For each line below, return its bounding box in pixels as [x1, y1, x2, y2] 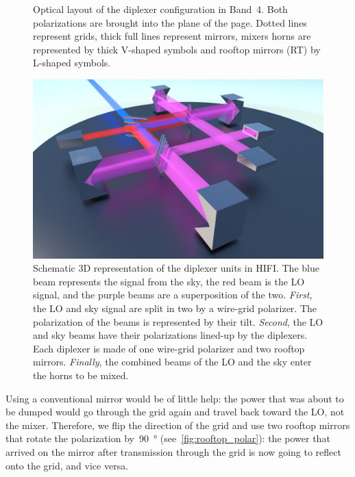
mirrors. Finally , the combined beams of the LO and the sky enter [33, 354, 312, 369]
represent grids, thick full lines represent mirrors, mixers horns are [33, 29, 311, 43]
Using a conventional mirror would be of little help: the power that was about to [5, 391, 344, 405]
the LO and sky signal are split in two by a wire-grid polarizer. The [33, 301, 317, 315]
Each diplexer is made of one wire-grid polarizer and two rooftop [33, 341, 305, 355]
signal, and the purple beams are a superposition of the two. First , [33, 287, 313, 302]
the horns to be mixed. [33, 368, 129, 382]
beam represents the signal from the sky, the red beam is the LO [33, 274, 305, 288]
